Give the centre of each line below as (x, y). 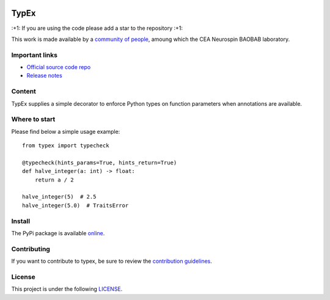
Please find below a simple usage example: (66, 131)
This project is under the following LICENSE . (67, 289)
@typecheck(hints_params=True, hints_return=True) (100, 163)
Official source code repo (59, 67)
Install (21, 221)
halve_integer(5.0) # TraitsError (75, 205)
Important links (35, 55)
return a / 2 (54, 180)
